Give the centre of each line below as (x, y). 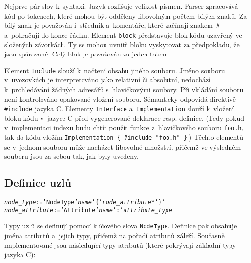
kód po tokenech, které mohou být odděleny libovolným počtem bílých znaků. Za (126, 15)
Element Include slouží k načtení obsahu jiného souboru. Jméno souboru (115, 70)
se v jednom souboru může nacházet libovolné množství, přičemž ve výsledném (123, 146)
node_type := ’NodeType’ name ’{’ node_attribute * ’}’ (85, 202)
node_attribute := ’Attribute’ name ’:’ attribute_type (88, 210)
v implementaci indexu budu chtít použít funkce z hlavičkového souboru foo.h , (124, 127)
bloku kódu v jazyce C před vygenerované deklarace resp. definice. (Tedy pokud (125, 118)
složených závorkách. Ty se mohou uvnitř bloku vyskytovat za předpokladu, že (122, 44)
